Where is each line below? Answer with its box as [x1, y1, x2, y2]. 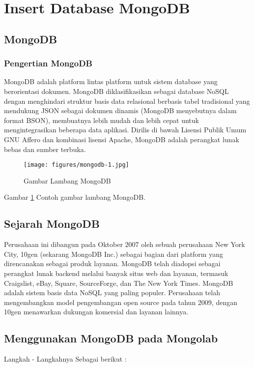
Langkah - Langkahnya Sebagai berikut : [4, 354, 127, 364]
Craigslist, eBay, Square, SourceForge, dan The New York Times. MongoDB [4, 277, 233, 288]
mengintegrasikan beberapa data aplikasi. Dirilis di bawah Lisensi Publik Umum [4, 124, 247, 135]
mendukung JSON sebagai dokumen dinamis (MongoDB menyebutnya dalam [4, 105, 237, 116]
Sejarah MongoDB [4, 216, 100, 231]
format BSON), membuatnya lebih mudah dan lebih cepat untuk [4, 115, 199, 125]
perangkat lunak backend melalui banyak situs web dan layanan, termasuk [4, 268, 228, 278]
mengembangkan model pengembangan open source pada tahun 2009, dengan [4, 297, 237, 307]
